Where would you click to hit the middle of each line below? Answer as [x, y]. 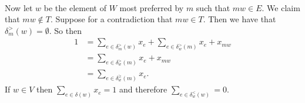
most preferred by [152, 7]
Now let [19, 7]
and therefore [143, 89]
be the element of [75, 7]
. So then [65, 30]
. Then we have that [239, 19]
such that [213, 7]
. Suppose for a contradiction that [111, 19]
